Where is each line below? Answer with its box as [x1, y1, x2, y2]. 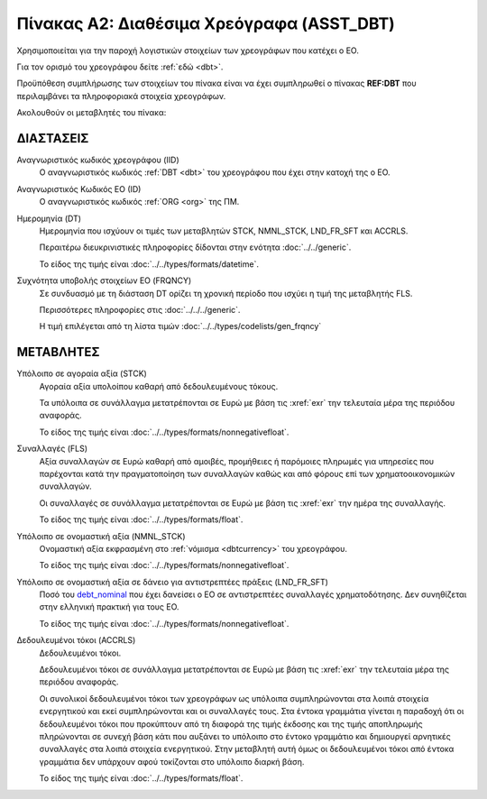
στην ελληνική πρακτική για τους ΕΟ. [39, 602, 179, 612]
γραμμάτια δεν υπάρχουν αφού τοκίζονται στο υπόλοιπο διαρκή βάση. [39, 756, 305, 767]
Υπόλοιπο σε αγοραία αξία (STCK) [16, 368, 148, 379]
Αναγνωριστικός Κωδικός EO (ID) [16, 183, 142, 194]
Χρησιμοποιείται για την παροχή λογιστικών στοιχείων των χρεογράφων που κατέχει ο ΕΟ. [16, 45, 360, 56]
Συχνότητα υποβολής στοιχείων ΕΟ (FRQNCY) [16, 275, 192, 286]
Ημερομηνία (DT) [16, 213, 81, 224]
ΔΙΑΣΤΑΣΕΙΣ [16, 131, 89, 146]
